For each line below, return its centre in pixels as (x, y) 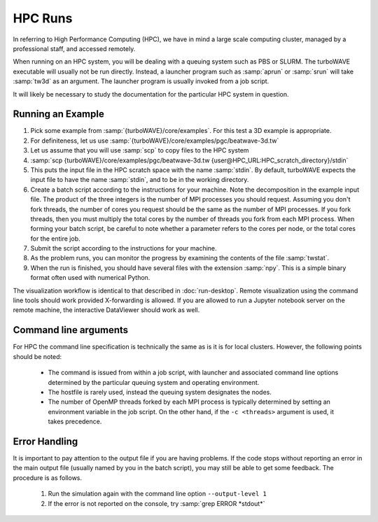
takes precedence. (75, 422)
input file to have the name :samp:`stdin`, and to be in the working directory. (140, 180)
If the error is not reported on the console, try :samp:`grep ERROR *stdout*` (156, 503)
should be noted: (37, 356)
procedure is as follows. (48, 478)
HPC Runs (43, 18)
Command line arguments (71, 330)
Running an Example (58, 114)
